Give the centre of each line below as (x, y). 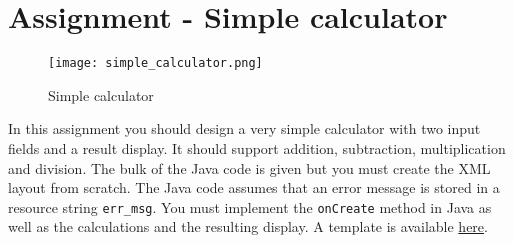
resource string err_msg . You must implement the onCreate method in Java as (250, 206)
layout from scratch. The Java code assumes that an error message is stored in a (254, 187)
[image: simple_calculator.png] (155, 63)
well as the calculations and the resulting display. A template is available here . (248, 226)
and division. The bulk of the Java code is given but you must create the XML (249, 167)
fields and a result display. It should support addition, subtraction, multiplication (257, 147)
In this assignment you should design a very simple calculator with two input (244, 128)
